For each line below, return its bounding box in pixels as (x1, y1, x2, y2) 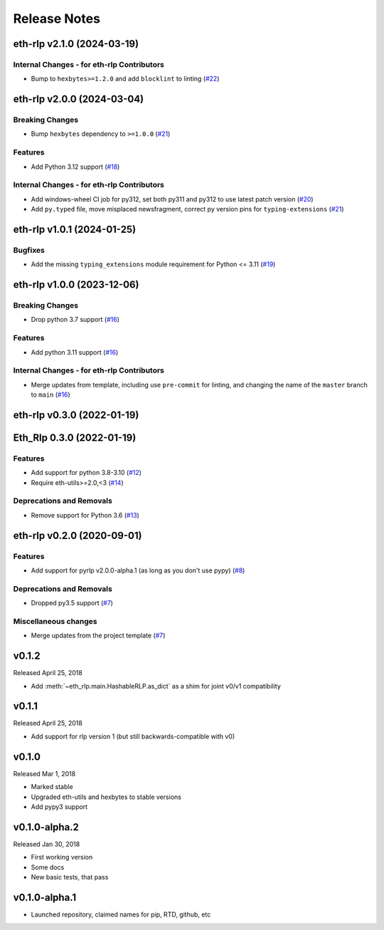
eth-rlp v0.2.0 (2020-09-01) (13, 529, 142, 541)
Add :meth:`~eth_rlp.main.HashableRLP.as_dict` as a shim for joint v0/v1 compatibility (31, 681, 281, 690)
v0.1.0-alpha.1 (13, 891, 77, 904)
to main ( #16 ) (31, 390, 70, 399)
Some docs (31, 862, 65, 872)
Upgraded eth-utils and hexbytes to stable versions (31, 793, 181, 801)
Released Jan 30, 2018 (13, 840, 80, 848)
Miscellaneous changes (13, 616, 97, 626)
